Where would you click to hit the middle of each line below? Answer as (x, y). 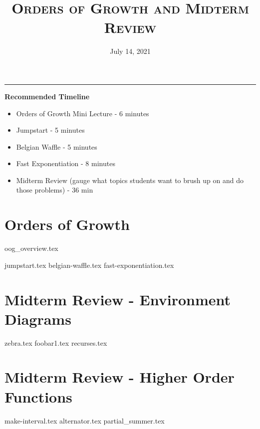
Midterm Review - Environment (118, 299)
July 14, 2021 (130, 51)
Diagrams (38, 319)
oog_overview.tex (31, 248)
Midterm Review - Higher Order (120, 377)
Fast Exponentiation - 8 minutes (66, 163)
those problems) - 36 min (55, 190)
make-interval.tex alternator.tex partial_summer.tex (85, 420)
